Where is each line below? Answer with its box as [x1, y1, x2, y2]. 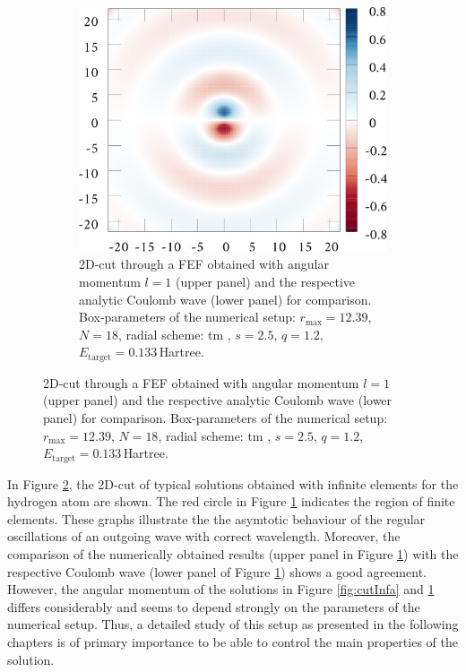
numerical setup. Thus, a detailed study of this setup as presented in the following [7, 615, 459, 633]
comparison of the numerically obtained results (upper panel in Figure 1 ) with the [7, 545, 459, 563]
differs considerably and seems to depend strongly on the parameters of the [7, 597, 420, 616]
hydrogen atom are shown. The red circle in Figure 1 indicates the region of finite [7, 492, 455, 511]
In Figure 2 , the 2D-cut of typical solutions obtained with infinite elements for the [7, 474, 459, 493]
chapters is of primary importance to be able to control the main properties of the [7, 632, 458, 650]
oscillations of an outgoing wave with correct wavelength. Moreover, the [7, 527, 401, 546]
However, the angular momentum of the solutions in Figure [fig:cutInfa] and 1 [7, 580, 435, 599]
